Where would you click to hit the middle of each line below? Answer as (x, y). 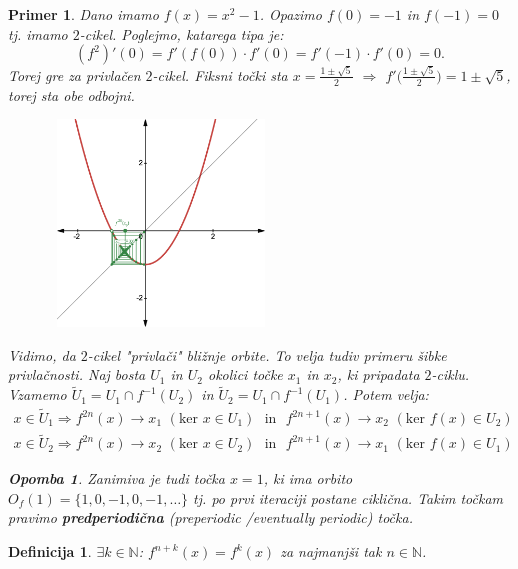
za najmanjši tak (331, 551)
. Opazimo (290, 14)
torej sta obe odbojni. (71, 94)
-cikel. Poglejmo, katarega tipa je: (181, 33)
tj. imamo (38, 33)
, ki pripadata (378, 374)
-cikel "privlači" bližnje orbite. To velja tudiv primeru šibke (267, 354)
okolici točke (245, 374)
